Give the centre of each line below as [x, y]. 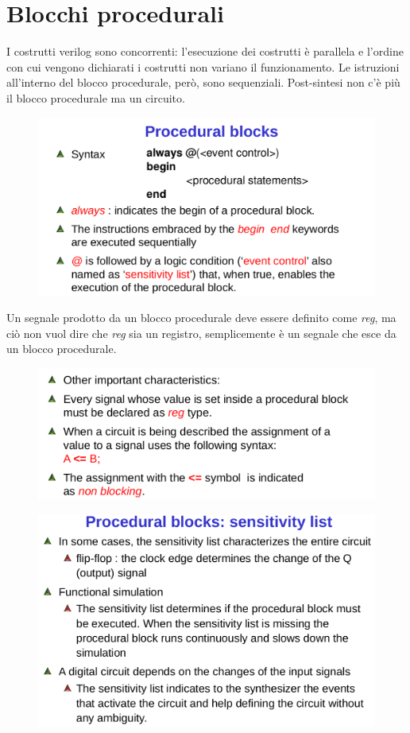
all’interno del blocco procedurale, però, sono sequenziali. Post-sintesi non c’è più [203, 82]
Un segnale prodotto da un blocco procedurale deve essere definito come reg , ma [201, 318]
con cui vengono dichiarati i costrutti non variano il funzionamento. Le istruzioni [203, 66]
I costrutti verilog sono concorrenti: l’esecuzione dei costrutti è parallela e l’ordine [205, 51]
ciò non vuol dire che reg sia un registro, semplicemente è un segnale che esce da [201, 333]
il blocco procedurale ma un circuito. [96, 97]
